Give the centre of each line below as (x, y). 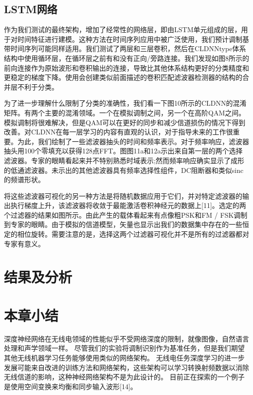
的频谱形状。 (24, 179)
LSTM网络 (31, 9)
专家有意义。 (24, 243)
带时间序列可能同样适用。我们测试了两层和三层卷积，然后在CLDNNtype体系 (125, 48)
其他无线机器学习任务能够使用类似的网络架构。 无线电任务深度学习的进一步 (124, 357)
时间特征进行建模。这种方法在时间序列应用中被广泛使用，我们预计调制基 (133, 39)
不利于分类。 (38, 86)
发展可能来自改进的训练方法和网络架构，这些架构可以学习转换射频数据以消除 (126, 367)
